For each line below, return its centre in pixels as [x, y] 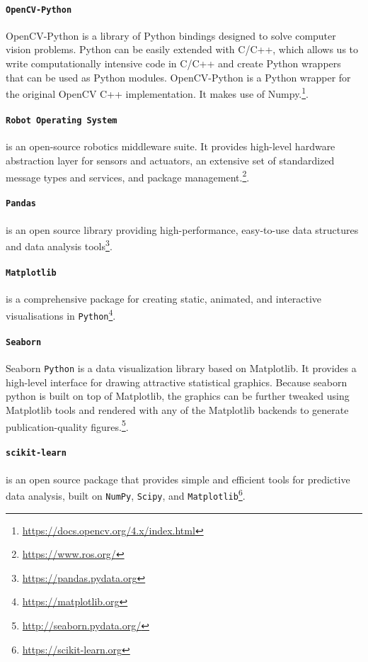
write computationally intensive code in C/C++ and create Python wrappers [173, 63]
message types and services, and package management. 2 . [128, 176]
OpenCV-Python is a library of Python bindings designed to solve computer [171, 35]
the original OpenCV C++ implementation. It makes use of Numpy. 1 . [157, 92]
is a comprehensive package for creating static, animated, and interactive [164, 299]
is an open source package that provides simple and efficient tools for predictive [178, 479]
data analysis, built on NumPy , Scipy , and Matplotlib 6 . [126, 494]
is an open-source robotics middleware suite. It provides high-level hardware [171, 146]
